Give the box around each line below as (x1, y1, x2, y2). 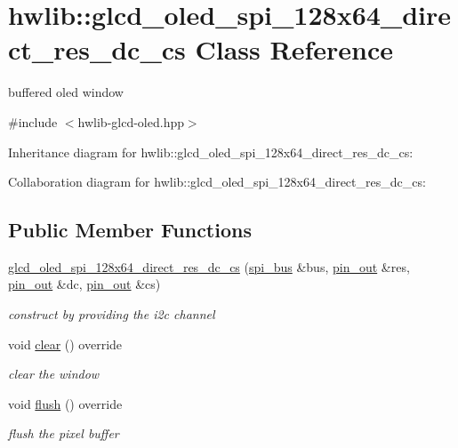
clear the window (8, 364, 100, 383)
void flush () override (8, 394, 123, 412)
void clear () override (8, 334, 123, 353)
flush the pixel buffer (8, 424, 119, 443)
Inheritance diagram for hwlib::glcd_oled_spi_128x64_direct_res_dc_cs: (8, 142, 414, 161)
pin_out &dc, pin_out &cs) (8, 275, 161, 293)
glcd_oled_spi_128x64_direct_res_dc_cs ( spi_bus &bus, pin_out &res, (8, 257, 410, 276)
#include (8, 112, 58, 131)
